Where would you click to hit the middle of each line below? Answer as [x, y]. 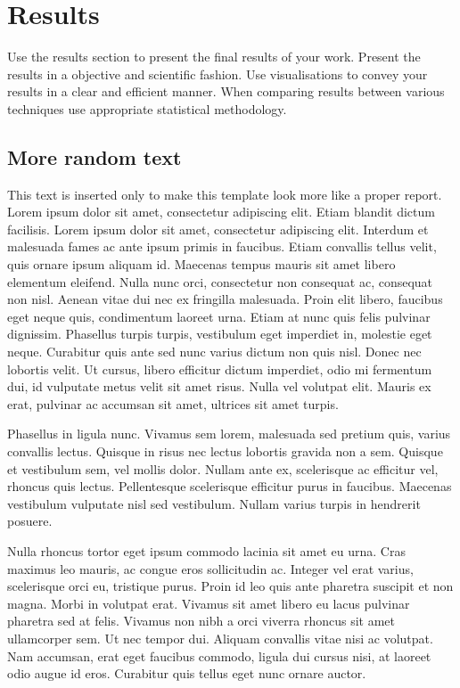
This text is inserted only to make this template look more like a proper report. [225, 194]
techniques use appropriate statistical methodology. [147, 108]
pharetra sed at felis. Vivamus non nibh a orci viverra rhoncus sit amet [201, 621]
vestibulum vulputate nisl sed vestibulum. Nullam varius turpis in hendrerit [214, 503]
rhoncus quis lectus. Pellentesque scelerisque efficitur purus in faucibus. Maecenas [230, 486]
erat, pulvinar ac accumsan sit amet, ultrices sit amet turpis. [173, 403]
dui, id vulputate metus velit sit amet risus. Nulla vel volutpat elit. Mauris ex [219, 386]
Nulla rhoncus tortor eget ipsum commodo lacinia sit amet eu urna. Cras [206, 550]
